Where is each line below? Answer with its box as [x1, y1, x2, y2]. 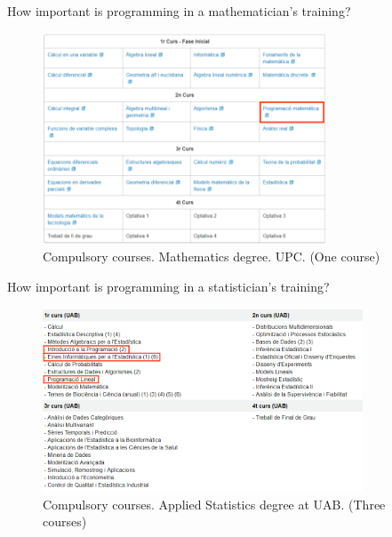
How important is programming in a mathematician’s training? [7, 2, 351, 20]
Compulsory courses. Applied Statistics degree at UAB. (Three [43, 494, 386, 513]
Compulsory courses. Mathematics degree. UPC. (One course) [43, 247, 380, 266]
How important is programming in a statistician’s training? [7, 277, 330, 295]
